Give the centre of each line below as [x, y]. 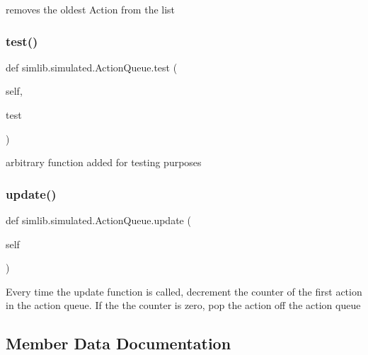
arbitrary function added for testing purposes [104, 162]
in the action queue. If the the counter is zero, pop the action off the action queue [183, 305]
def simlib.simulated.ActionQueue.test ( [92, 67]
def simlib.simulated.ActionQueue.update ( [98, 220]
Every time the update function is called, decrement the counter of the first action [184, 291]
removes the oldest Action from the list [91, 9]
